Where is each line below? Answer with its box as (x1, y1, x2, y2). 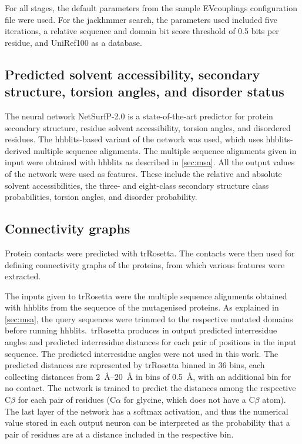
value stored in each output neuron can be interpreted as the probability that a (5, 416, 290, 429)
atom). (262, 393, 286, 406)
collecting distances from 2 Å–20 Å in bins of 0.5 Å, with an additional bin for (5, 370, 291, 382)
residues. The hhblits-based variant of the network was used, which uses (5, 133, 263, 145)
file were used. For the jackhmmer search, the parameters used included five (5, 13, 277, 25)
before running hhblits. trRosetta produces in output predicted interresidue (5, 324, 277, 336)
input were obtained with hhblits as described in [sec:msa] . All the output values (5, 156, 295, 168)
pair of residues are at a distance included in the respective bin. (5, 428, 234, 440)
